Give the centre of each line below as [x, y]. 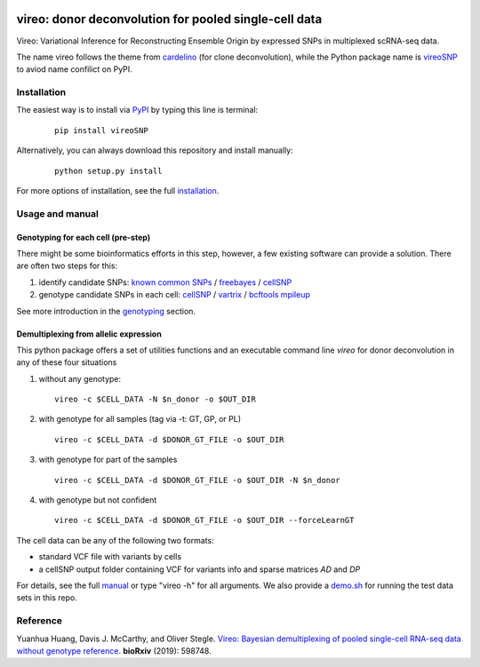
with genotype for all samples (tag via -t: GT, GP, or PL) [140, 419]
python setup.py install [108, 171]
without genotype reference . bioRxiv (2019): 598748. [114, 651]
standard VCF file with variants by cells [110, 557]
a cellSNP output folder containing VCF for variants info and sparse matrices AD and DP [200, 569]
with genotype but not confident [98, 500]
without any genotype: [80, 378]
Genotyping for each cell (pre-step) [84, 237]
